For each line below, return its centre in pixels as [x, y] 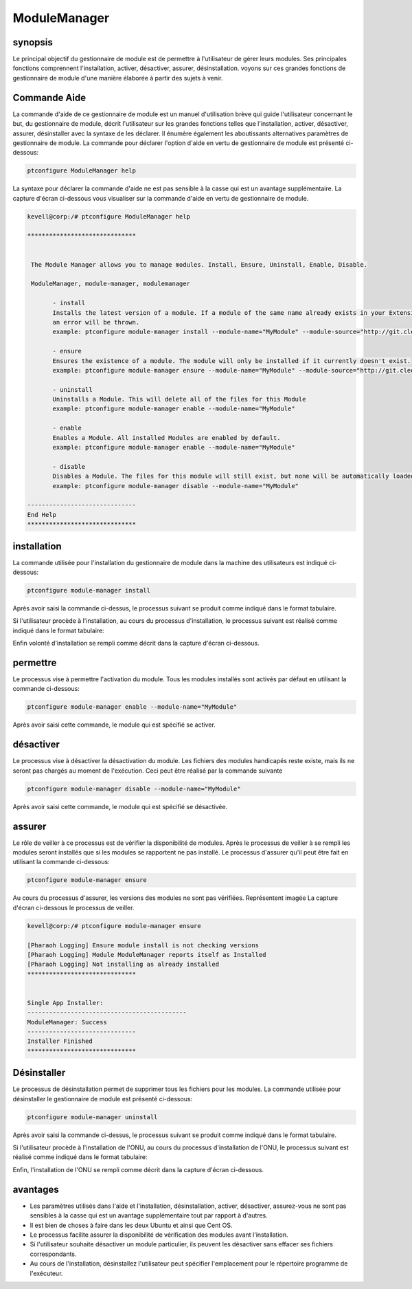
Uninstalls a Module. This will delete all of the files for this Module [179, 399]
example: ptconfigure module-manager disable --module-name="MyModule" [175, 486]
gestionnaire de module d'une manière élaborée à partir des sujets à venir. [118, 78]
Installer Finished [60, 1041]
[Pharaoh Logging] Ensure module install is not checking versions [143, 945]
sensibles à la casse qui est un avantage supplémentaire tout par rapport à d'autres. [149, 1215]
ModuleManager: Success [67, 1022]
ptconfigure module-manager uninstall [92, 1117]
